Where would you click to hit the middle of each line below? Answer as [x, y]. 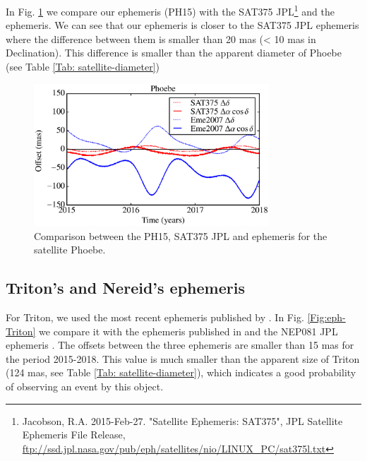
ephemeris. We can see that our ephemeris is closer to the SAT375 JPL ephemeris [182, 25]
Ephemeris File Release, [74, 435]
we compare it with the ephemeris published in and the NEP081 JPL [188, 331]
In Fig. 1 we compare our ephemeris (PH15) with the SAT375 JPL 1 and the [170, 10]
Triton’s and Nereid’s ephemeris [125, 288]
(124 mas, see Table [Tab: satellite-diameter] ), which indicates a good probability [181, 372]
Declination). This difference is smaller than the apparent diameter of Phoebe [174, 53]
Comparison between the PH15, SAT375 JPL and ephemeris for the [181, 235]
